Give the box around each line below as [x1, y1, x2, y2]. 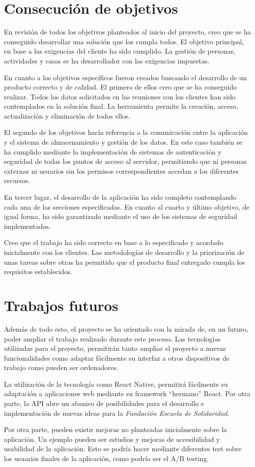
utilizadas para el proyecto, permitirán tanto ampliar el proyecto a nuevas [4, 343, 226, 353]
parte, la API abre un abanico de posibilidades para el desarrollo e [4, 398, 204, 408]
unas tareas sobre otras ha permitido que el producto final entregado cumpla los [4, 256, 245, 267]
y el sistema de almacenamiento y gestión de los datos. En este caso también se [4, 137, 243, 147]
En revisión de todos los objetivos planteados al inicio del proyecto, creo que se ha [4, 27, 251, 37]
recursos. [4, 175, 30, 186]
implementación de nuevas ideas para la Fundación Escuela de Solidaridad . [4, 407, 229, 418]
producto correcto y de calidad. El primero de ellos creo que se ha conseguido [4, 82, 237, 92]
